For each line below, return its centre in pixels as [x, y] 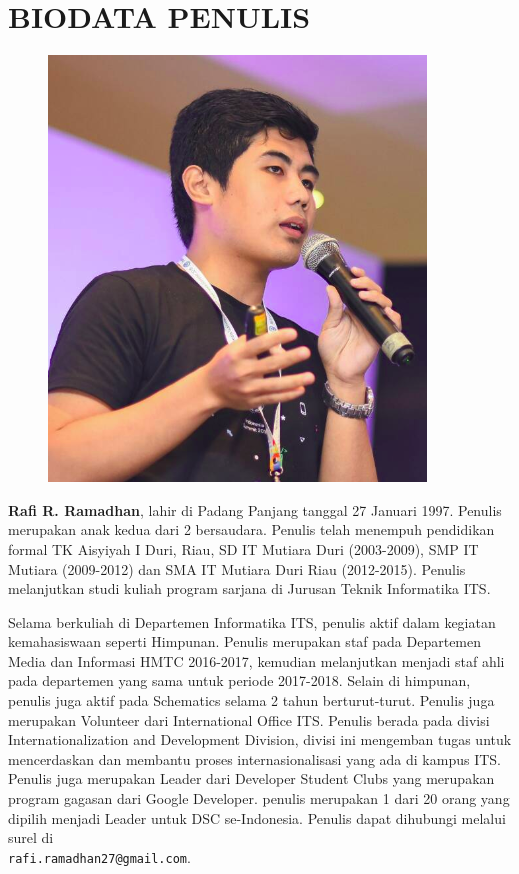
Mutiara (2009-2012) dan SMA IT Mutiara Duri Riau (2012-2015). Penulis [237, 568]
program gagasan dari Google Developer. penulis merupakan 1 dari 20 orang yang [259, 798]
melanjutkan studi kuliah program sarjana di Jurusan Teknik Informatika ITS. [249, 588]
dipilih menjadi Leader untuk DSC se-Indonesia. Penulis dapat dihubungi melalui [257, 817]
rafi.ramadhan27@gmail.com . [99, 856]
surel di [31, 837]
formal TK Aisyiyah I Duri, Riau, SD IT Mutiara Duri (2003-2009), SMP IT [243, 548]
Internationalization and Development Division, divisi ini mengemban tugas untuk [260, 739]
